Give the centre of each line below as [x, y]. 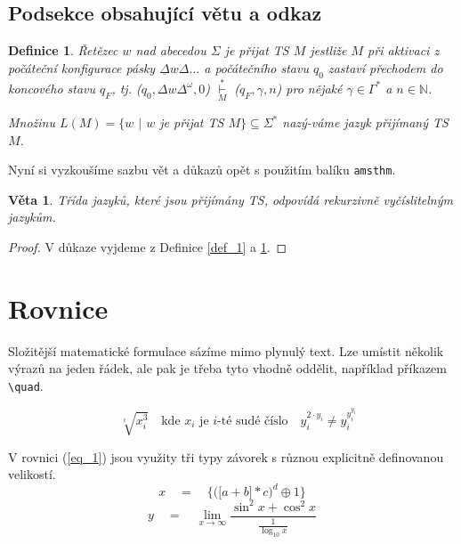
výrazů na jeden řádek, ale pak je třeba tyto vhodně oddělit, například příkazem [227, 368]
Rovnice [58, 308]
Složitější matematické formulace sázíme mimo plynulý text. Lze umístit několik [226, 350]
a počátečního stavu [256, 67]
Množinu [32, 122]
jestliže [328, 50]
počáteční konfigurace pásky [82, 67]
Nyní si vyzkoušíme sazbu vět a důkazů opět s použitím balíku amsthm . [202, 170]
